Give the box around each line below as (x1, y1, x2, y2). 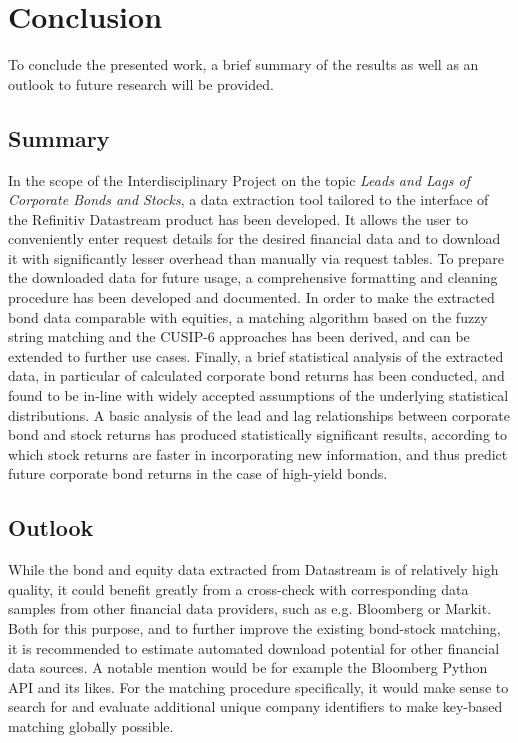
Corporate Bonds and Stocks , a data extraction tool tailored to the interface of (8, 189, 489, 210)
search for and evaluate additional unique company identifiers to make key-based (8, 696, 503, 717)
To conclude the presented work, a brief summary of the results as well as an (8, 54, 479, 75)
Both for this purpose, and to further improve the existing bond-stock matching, (8, 618, 501, 638)
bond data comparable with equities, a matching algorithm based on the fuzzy (8, 306, 488, 327)
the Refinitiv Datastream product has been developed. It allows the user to (8, 208, 469, 229)
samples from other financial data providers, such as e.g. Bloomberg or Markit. (8, 598, 492, 619)
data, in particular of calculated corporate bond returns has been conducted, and (8, 365, 505, 386)
